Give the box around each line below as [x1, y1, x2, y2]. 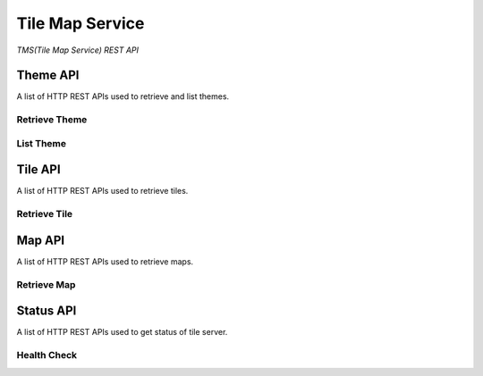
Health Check [16, 349, 78, 362]
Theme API [16, 68, 80, 83]
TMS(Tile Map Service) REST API [16, 45, 139, 55]
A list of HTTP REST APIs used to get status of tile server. [16, 327, 228, 338]
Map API [16, 232, 65, 247]
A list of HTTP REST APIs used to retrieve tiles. [16, 186, 189, 196]
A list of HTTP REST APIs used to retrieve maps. [16, 255, 194, 267]
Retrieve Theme [16, 113, 88, 126]
